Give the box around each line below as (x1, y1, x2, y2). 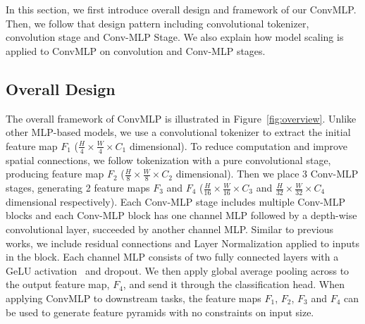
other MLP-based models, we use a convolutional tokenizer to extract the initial (6, 125, 351, 139)
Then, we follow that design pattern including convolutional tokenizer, (6, 15, 309, 30)
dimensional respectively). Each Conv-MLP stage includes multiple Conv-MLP (6, 194, 345, 208)
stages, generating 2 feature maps (6, 180, 150, 195)
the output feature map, (6, 277, 110, 292)
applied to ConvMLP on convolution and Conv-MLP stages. (6, 43, 266, 58)
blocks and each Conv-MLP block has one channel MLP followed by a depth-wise (6, 208, 357, 223)
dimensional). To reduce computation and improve (129, 138, 347, 153)
